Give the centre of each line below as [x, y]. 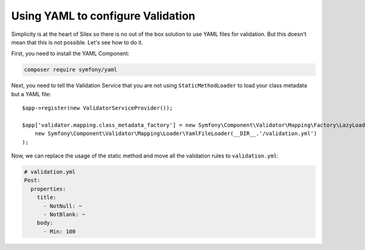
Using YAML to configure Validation [103, 16]
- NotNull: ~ [63, 206]
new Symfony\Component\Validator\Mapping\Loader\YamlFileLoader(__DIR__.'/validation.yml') [176, 134]
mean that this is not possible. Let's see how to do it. [77, 42]
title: [47, 197]
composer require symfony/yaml [71, 70]
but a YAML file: [31, 94]
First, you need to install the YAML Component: [70, 54]
